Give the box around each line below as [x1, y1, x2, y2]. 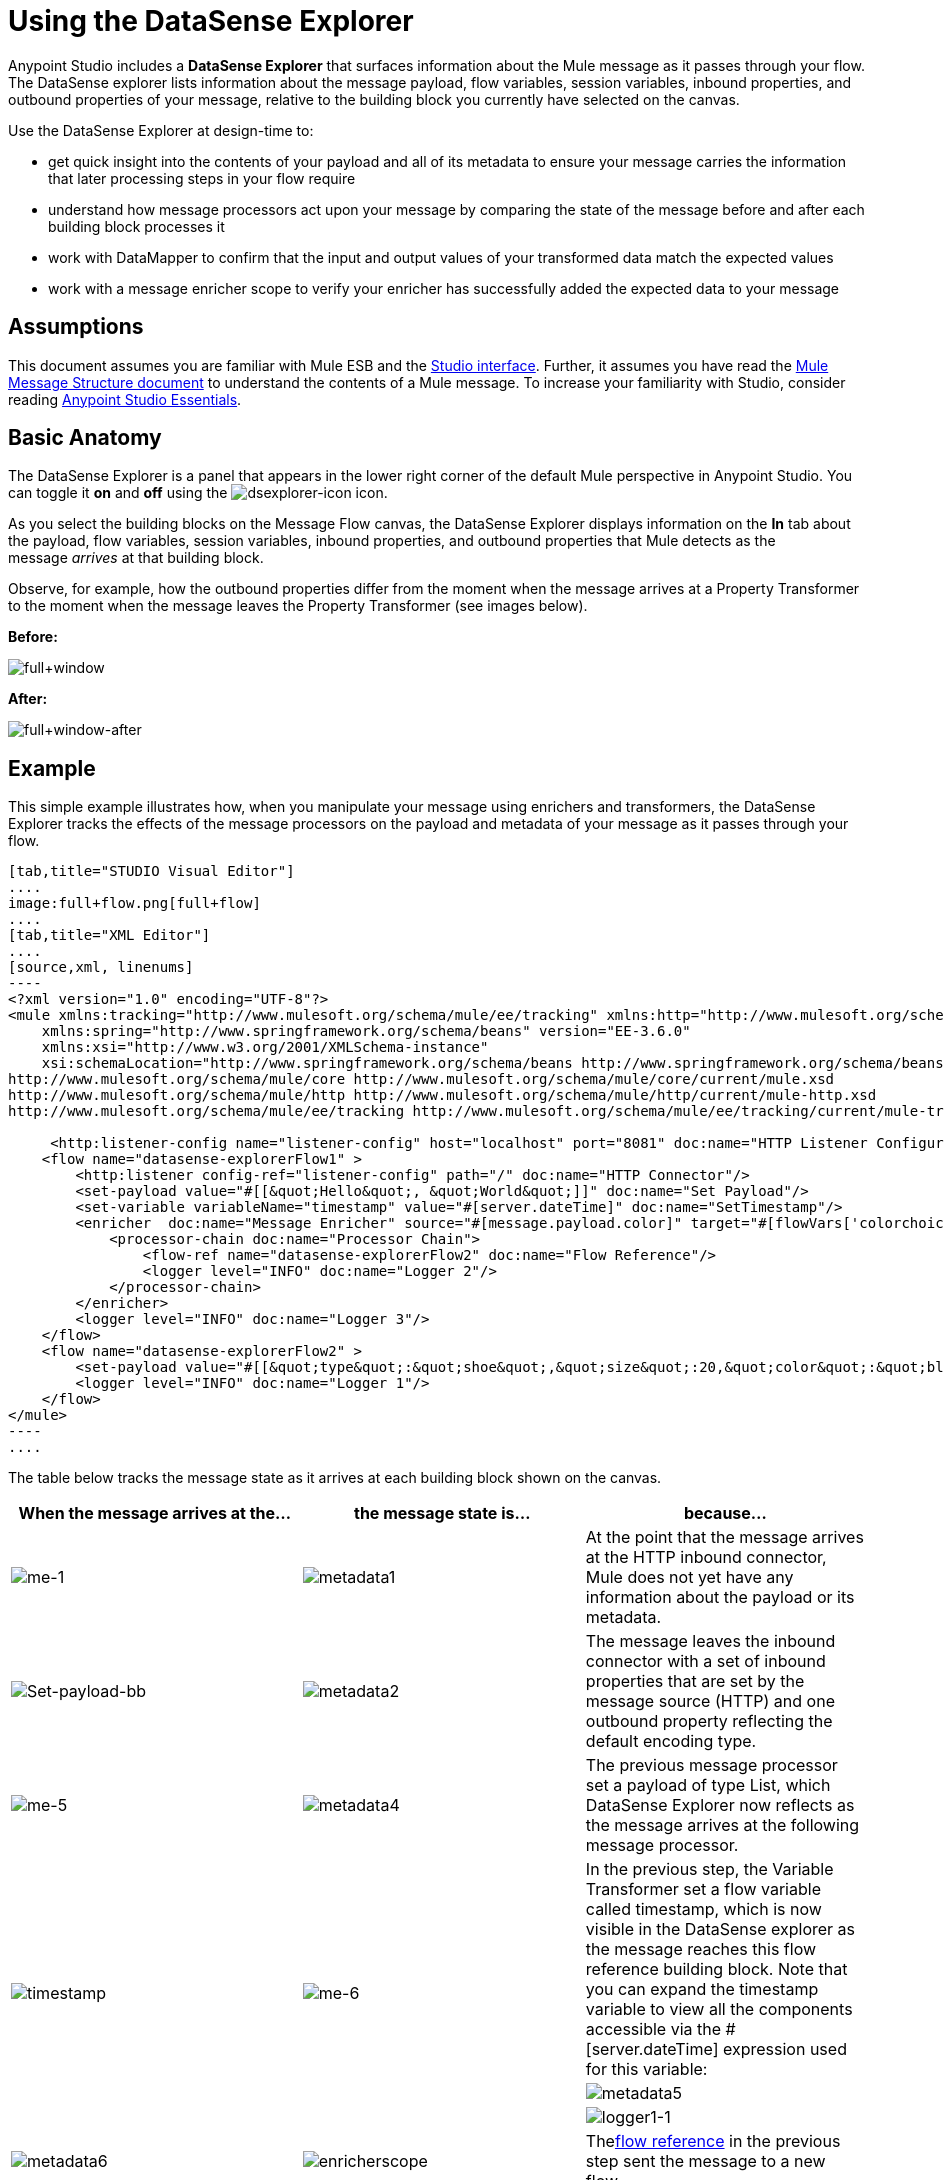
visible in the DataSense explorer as [585, 1919, 856, 1940]
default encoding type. [585, 1731, 757, 1752]
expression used [722, 2039, 847, 2060]
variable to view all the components [585, 1999, 853, 2020]
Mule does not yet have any [585, 1567, 794, 1588]
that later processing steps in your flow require [48, 169, 356, 187]
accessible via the [585, 2019, 722, 2040]
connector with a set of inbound [585, 1651, 826, 1672]
